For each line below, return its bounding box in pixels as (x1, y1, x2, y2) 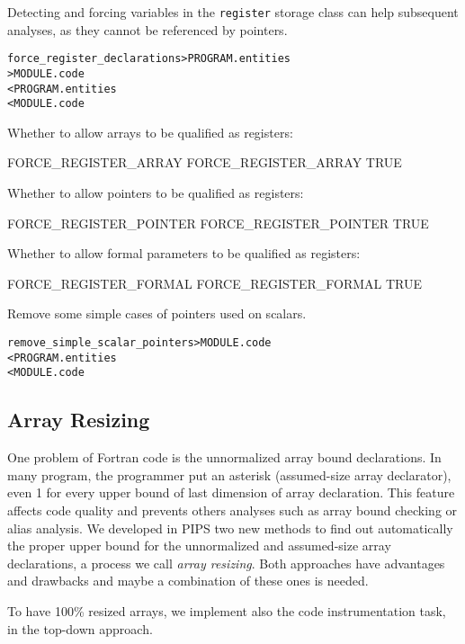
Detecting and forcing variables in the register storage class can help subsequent (7, 3, 459, 21)
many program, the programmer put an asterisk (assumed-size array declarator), (7, 465, 452, 484)
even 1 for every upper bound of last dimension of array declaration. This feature (7, 483, 455, 502)
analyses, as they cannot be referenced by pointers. (7, 20, 288, 39)
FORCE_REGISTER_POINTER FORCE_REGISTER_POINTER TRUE (7, 213, 429, 232)
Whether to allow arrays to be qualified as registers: (7, 122, 293, 141)
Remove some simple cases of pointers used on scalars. (7, 304, 307, 323)
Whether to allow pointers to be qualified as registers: (7, 183, 304, 202)
